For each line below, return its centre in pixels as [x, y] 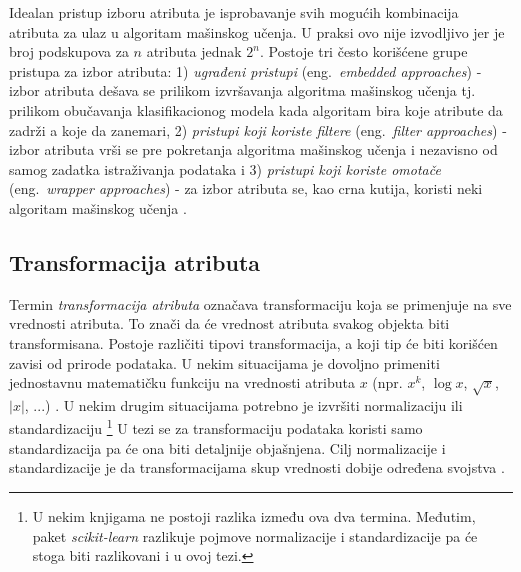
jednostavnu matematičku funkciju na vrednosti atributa [182, 382]
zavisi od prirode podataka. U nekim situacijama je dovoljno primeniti [224, 362]
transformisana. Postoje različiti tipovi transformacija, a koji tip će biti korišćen [253, 342]
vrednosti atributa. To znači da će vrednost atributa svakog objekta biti [229, 323]
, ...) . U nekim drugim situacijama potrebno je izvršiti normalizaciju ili [243, 404]
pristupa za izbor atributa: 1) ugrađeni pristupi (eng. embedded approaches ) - [245, 70]
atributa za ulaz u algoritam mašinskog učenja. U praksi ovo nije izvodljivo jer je [257, 31]
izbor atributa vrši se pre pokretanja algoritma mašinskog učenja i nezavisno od [253, 149]
